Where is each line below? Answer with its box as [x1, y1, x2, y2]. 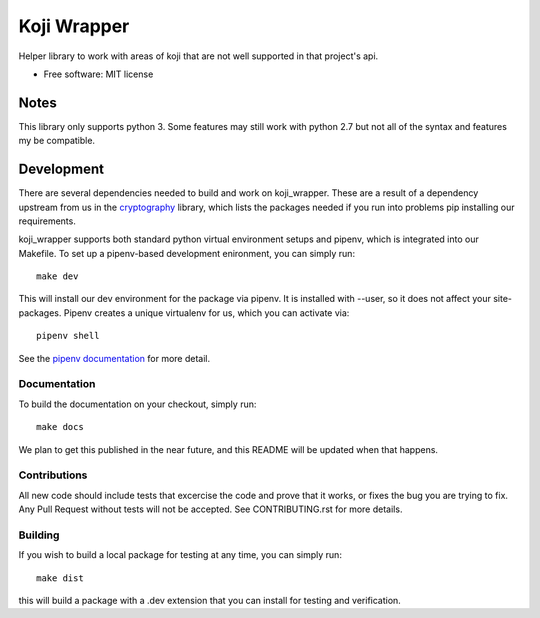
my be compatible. [18, 135, 95, 147]
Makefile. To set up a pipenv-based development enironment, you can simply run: [18, 247, 355, 259]
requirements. [18, 215, 77, 227]
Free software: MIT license [43, 68, 154, 80]
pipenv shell [36, 330, 100, 342]
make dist [36, 572, 84, 584]
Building [18, 528, 60, 542]
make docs [36, 421, 84, 433]
